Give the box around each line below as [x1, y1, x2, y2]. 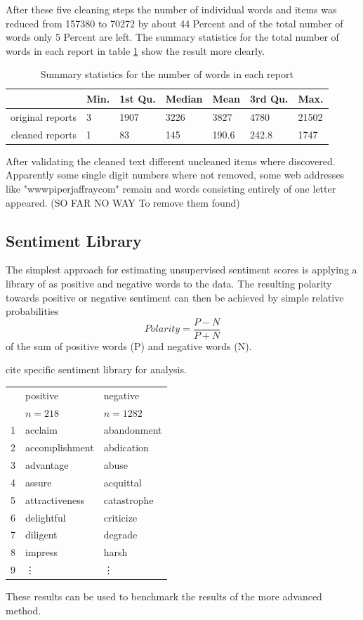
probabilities [6, 304, 59, 318]
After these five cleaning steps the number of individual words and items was [6, 2, 337, 16]
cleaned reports [11, 127, 77, 141]
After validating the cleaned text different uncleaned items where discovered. [6, 153, 336, 168]
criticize [103, 510, 138, 524]
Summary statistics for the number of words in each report [40, 67, 293, 82]
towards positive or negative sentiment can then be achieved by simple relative [6, 290, 344, 304]
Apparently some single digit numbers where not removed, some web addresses [6, 167, 345, 182]
